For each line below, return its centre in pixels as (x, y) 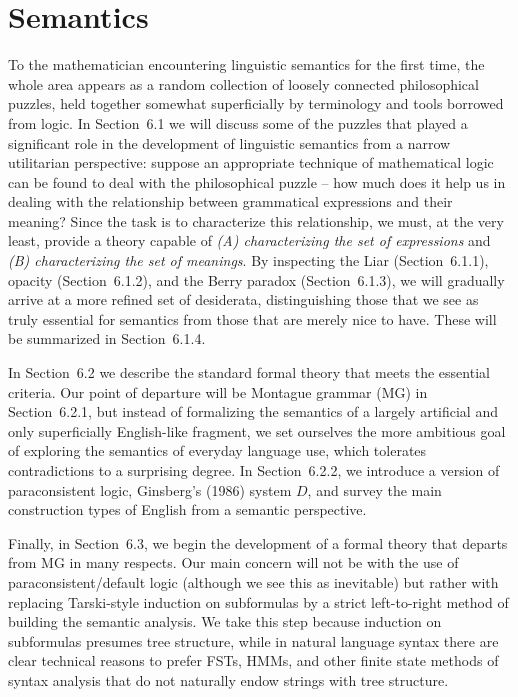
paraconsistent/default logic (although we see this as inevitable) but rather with (253, 581)
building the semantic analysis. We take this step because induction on (225, 621)
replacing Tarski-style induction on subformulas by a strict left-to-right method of (258, 601)
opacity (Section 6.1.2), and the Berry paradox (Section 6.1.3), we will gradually (256, 279)
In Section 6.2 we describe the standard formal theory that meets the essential (249, 372)
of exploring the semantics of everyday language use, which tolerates (217, 450)
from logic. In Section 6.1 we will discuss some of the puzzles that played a (238, 122)
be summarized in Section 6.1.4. (107, 338)
